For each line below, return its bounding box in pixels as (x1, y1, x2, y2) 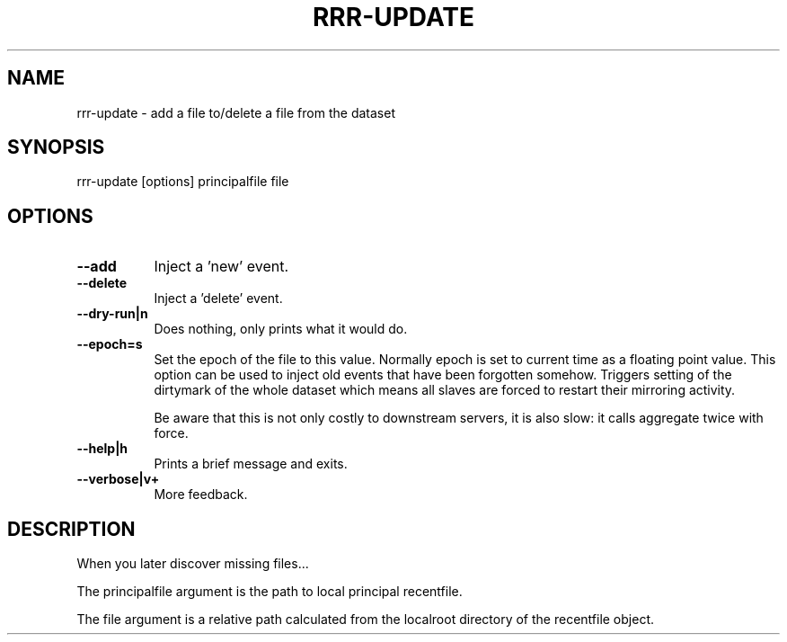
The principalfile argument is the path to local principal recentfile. (76, 584, 463, 600)
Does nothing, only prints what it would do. (154, 321, 408, 337)
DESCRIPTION (7, 517, 136, 540)
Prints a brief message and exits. (154, 456, 348, 472)
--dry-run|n (76, 306, 148, 322)
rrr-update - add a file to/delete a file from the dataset (76, 104, 395, 120)
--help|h (76, 441, 128, 457)
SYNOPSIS (7, 136, 105, 159)
